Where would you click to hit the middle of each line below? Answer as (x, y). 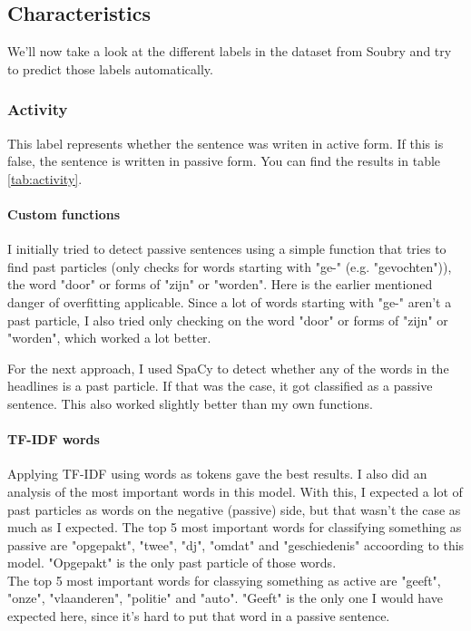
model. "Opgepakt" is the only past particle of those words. (172, 563)
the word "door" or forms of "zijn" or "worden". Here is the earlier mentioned (220, 284)
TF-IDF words (54, 439)
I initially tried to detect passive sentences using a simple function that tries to (227, 249)
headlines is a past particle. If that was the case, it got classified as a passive (220, 386)
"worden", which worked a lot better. (109, 338)
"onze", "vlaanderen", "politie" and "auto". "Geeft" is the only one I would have (225, 598)
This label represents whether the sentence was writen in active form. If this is (226, 143)
